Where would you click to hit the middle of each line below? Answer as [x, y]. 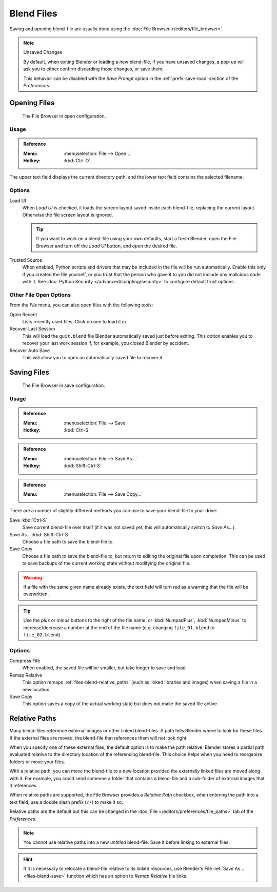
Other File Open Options [40, 295]
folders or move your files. [37, 762]
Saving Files [29, 372]
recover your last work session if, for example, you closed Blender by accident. [106, 343]
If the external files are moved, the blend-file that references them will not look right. [99, 738]
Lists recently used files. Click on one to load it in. [75, 322]
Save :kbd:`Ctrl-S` [28, 520]
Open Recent [23, 314]
